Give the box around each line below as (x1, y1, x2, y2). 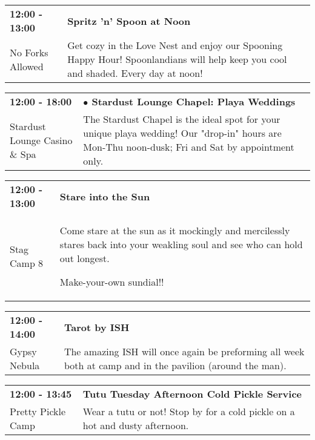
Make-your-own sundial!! (59, 275, 164, 289)
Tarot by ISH (64, 320, 130, 334)
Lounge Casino (10, 133, 73, 147)
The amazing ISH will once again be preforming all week (64, 344, 305, 358)
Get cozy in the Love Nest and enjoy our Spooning (67, 38, 283, 52)
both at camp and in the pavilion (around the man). (64, 358, 287, 372)
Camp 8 (10, 256, 44, 270)
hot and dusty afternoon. (82, 418, 189, 432)
